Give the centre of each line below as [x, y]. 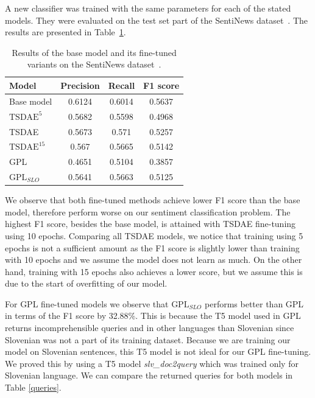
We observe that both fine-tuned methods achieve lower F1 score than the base [153, 200]
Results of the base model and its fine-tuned [94, 52]
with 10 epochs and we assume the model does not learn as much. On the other [154, 260]
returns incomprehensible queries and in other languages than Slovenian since [150, 328]
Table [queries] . [33, 387]
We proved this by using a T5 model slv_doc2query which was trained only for [152, 363]
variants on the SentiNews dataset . [94, 64]
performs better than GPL [254, 303]
